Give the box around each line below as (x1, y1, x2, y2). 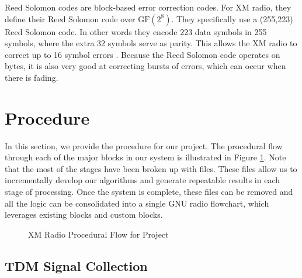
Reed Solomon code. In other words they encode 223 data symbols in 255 (5, 25, 267, 37)
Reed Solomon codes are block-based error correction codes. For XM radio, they (5, 1, 291, 13)
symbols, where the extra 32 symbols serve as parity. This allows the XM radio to (5, 37, 297, 49)
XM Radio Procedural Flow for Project (28, 228, 169, 240)
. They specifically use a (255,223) (171, 12, 293, 25)
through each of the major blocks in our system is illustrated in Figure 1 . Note (5, 151, 286, 163)
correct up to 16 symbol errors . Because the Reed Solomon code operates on (5, 48, 280, 60)
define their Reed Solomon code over (5, 12, 136, 25)
